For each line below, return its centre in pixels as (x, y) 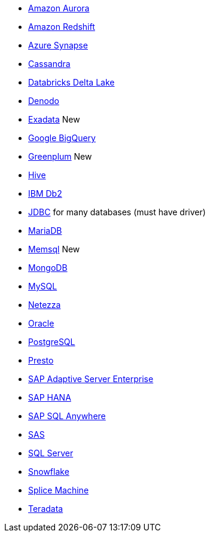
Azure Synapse (58, 45)
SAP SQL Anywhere (67, 416)
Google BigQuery (62, 138)
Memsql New (54, 249)
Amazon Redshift (62, 27)
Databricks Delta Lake (71, 82)
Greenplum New (60, 156)
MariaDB (45, 231)
